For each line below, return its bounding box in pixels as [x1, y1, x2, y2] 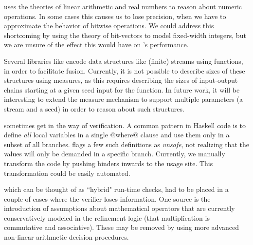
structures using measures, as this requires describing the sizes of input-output [4, 75, 238, 85]
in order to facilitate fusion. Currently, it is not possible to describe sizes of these [4, 65, 245, 75]
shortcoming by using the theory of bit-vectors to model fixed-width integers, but [4, 30, 246, 40]
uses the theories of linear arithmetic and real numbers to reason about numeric [4, 1, 242, 11]
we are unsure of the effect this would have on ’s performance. [4, 39, 189, 50]
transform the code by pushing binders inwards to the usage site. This [4, 158, 213, 168]
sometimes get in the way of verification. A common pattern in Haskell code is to [4, 120, 246, 130]
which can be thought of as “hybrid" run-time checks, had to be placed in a [4, 184, 229, 194]
